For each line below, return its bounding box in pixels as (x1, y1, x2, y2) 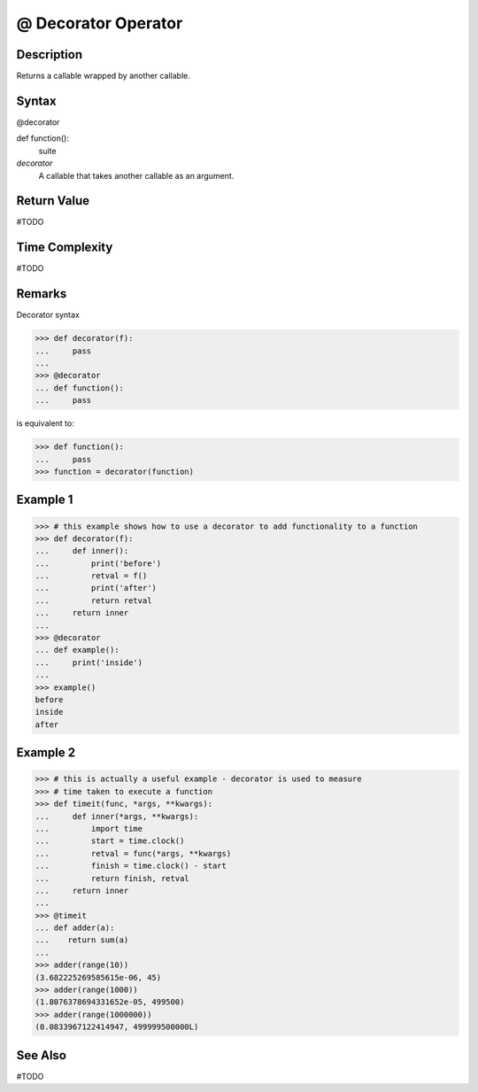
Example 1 (16, 492, 73, 507)
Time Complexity (16, 240, 113, 255)
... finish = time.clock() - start (35, 861, 227, 871)
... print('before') (35, 558, 162, 569)
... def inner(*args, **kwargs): (35, 811, 199, 821)
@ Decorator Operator (16, 13, 183, 33)
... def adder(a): (35, 923, 115, 933)
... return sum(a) (35, 935, 129, 945)
